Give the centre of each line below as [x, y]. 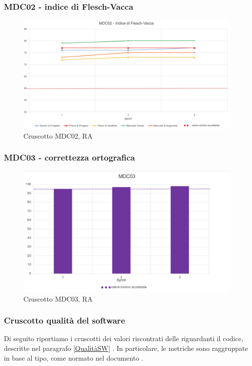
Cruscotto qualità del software [65, 320]
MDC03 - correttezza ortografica [69, 157]
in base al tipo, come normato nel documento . [74, 357]
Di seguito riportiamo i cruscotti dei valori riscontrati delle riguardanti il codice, [124, 338]
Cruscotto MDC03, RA [58, 298]
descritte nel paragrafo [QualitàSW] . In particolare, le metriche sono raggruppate [126, 348]
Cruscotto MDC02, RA [58, 135]
